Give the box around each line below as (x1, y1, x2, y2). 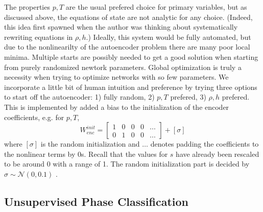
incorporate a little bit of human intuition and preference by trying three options (4, 81, 257, 92)
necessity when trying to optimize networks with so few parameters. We (4, 72, 229, 82)
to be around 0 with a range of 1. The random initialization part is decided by (4, 158, 250, 169)
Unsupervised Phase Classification (4, 193, 189, 209)
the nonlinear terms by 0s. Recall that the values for (4, 148, 168, 159)
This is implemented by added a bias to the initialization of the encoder (4, 101, 229, 112)
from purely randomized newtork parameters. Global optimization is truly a (4, 61, 242, 72)
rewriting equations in (4, 31, 73, 42)
